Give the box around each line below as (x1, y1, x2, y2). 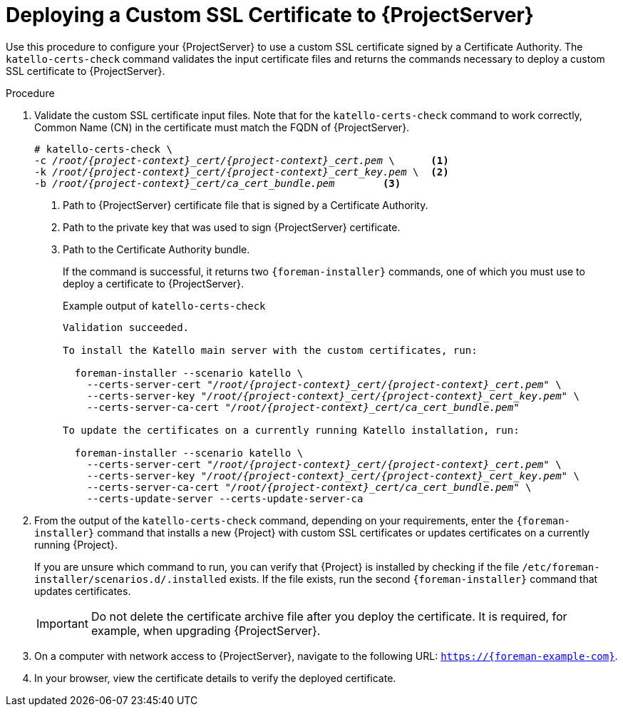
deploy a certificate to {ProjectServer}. (63, 277, 244, 290)
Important (36, 616, 88, 631)
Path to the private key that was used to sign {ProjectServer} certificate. (63, 220, 401, 233)
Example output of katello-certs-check (63, 299, 266, 312)
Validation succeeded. (63, 321, 190, 333)
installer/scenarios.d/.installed (34, 573, 227, 585)
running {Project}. (34, 538, 118, 551)
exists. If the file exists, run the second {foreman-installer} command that (229, 572, 598, 585)
